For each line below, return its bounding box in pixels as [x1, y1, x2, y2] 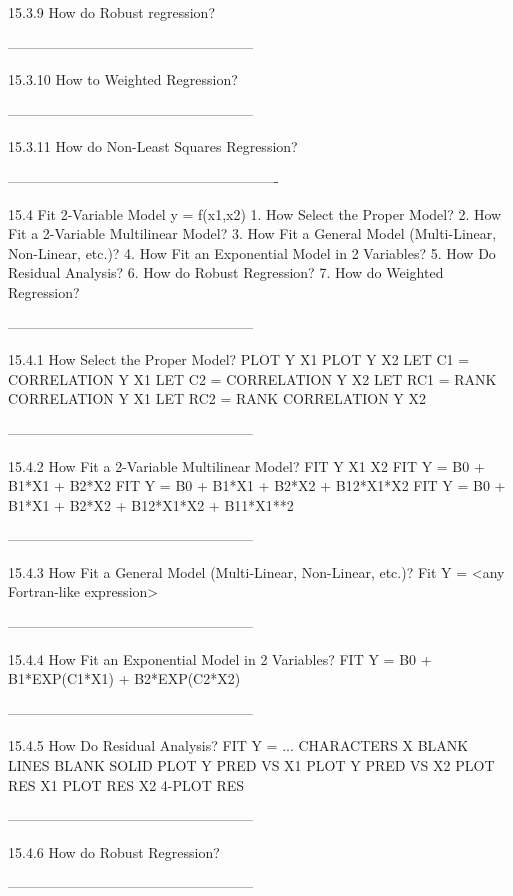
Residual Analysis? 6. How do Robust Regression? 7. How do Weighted [8, 262, 444, 283]
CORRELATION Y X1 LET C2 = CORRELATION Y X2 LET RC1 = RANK [8, 368, 497, 389]
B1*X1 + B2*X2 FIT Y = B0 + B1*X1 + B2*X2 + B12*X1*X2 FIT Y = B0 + [8, 475, 506, 496]
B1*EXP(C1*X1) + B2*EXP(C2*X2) [8, 668, 241, 689]
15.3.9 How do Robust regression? [8, 2, 215, 22]
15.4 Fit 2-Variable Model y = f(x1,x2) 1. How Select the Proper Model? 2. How [8, 203, 502, 224]
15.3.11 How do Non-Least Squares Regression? [8, 136, 298, 157]
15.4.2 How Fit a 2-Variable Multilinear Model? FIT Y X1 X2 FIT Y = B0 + [8, 455, 485, 476]
